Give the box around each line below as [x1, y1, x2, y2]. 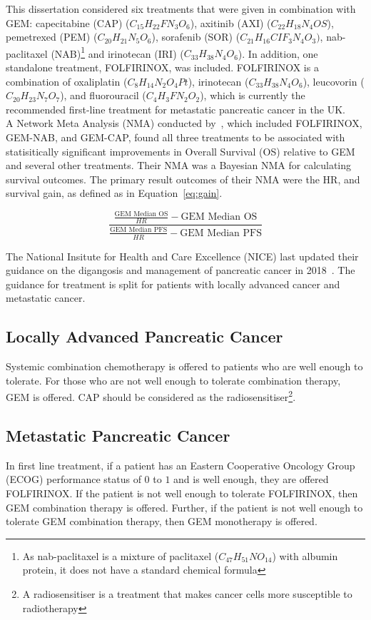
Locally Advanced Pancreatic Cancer [6, 325, 283, 347]
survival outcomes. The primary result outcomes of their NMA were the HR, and [6, 171, 360, 186]
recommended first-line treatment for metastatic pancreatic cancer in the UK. [6, 101, 345, 116]
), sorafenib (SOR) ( [151, 29, 240, 44]
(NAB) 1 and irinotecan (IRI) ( [51, 44, 184, 61]
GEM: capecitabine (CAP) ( [6, 15, 130, 30]
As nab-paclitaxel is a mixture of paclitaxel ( [22, 548, 219, 563]
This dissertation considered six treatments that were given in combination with [6, 1, 356, 16]
